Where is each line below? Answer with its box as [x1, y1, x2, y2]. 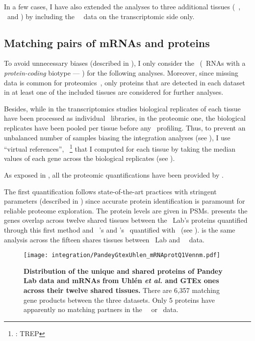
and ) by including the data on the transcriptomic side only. [7, 11, 195, 21]
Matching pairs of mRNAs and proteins [4, 35, 210, 50]
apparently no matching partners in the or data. [24, 304, 178, 315]
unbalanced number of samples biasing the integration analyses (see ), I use [4, 132, 230, 142]
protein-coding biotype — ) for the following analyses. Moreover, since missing [4, 67, 238, 78]
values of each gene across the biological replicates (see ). [4, 153, 175, 163]
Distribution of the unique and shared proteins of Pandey [24, 265, 223, 276]
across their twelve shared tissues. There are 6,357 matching [24, 285, 220, 295]
